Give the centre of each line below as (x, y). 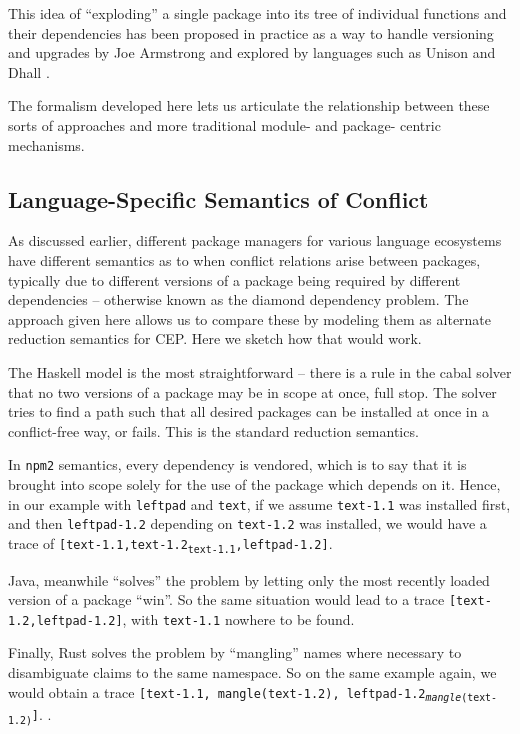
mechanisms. (46, 144)
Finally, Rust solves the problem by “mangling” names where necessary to (235, 652)
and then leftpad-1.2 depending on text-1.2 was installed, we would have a (247, 523)
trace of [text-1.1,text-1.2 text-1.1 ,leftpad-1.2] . (170, 543)
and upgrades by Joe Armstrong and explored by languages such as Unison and (252, 52)
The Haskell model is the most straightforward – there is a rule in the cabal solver (260, 371)
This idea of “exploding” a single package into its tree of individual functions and (257, 13)
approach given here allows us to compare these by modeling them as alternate (250, 318)
